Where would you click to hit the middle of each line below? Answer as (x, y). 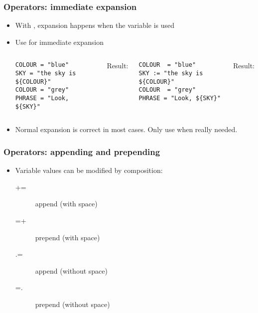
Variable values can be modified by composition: (89, 170)
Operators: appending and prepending (82, 151)
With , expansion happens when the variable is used (95, 25)
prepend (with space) (67, 237)
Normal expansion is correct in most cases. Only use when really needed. (126, 129)
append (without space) (71, 270)
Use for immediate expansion (59, 42)
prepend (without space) (72, 304)
